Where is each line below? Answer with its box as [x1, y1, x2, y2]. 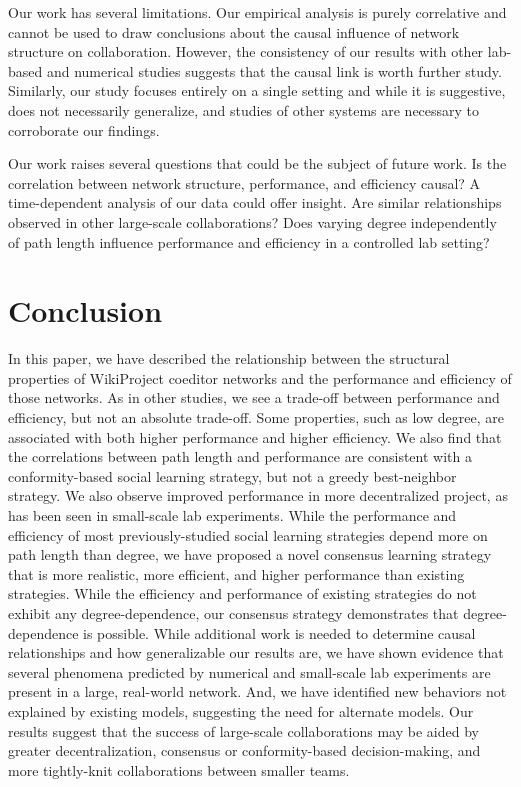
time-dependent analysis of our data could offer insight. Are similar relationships [8, 192, 502, 213]
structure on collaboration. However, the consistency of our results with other [8, 41, 484, 62]
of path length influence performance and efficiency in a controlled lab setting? [8, 231, 490, 252]
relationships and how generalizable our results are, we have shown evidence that [8, 642, 504, 663]
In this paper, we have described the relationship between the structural [8, 348, 450, 369]
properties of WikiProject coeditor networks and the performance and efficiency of [8, 367, 512, 388]
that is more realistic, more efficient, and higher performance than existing [8, 563, 465, 584]
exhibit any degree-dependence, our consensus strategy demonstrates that [8, 602, 459, 623]
